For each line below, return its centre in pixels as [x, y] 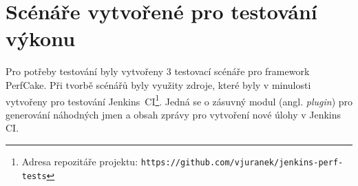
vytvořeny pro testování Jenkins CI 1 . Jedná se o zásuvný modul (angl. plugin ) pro [179, 100]
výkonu [41, 38]
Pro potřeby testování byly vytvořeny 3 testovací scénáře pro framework [158, 71]
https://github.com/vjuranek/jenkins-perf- [242, 162]
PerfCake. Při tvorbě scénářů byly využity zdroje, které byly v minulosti [158, 84]
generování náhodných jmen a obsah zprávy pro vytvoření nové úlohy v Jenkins [173, 114]
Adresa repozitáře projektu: [80, 161]
